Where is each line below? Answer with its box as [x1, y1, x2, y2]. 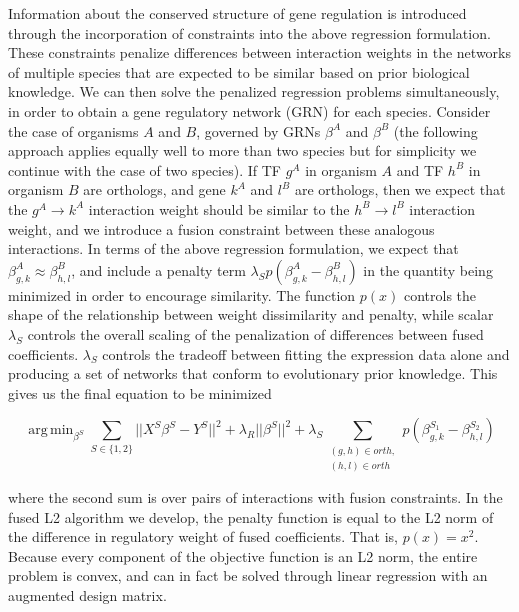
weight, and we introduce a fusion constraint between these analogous [8, 218, 435, 239]
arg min [28, 423, 74, 438]
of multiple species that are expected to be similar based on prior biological [8, 61, 470, 82]
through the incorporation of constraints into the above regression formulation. [8, 22, 491, 43]
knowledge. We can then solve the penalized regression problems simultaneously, [8, 81, 500, 102]
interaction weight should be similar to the [88, 198, 350, 219]
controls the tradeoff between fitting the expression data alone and [102, 343, 510, 364]
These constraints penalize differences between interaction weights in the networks [8, 42, 511, 63]
